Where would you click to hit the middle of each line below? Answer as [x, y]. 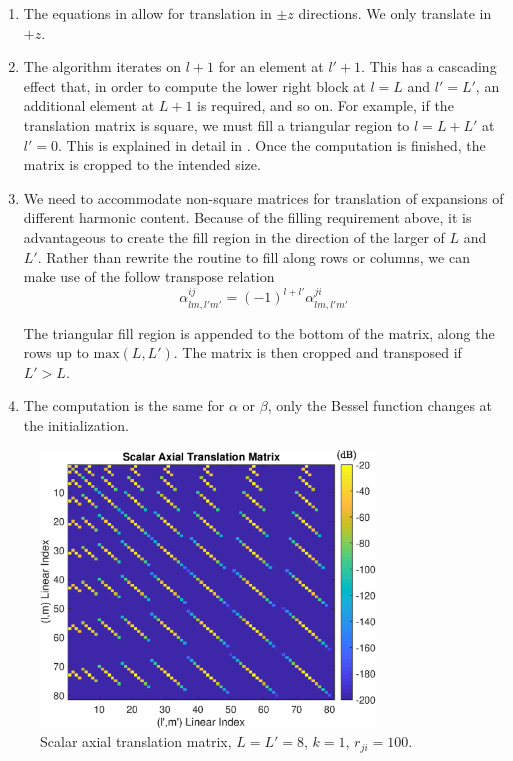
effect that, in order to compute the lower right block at [194, 85]
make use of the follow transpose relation [149, 276]
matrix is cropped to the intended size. [142, 164]
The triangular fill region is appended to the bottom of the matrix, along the [259, 332]
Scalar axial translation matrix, [136, 741]
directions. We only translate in [395, 13]
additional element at [89, 105]
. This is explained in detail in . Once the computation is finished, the [272, 144]
